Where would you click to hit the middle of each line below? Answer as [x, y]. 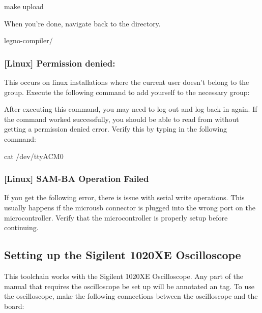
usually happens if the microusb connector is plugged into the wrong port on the [130, 207]
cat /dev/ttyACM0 [34, 156]
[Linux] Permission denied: [60, 63]
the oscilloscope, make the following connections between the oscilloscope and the [131, 296]
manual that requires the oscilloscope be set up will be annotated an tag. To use [129, 286]
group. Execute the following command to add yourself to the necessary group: [127, 92]
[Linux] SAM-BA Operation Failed [77, 179]
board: [14, 306]
